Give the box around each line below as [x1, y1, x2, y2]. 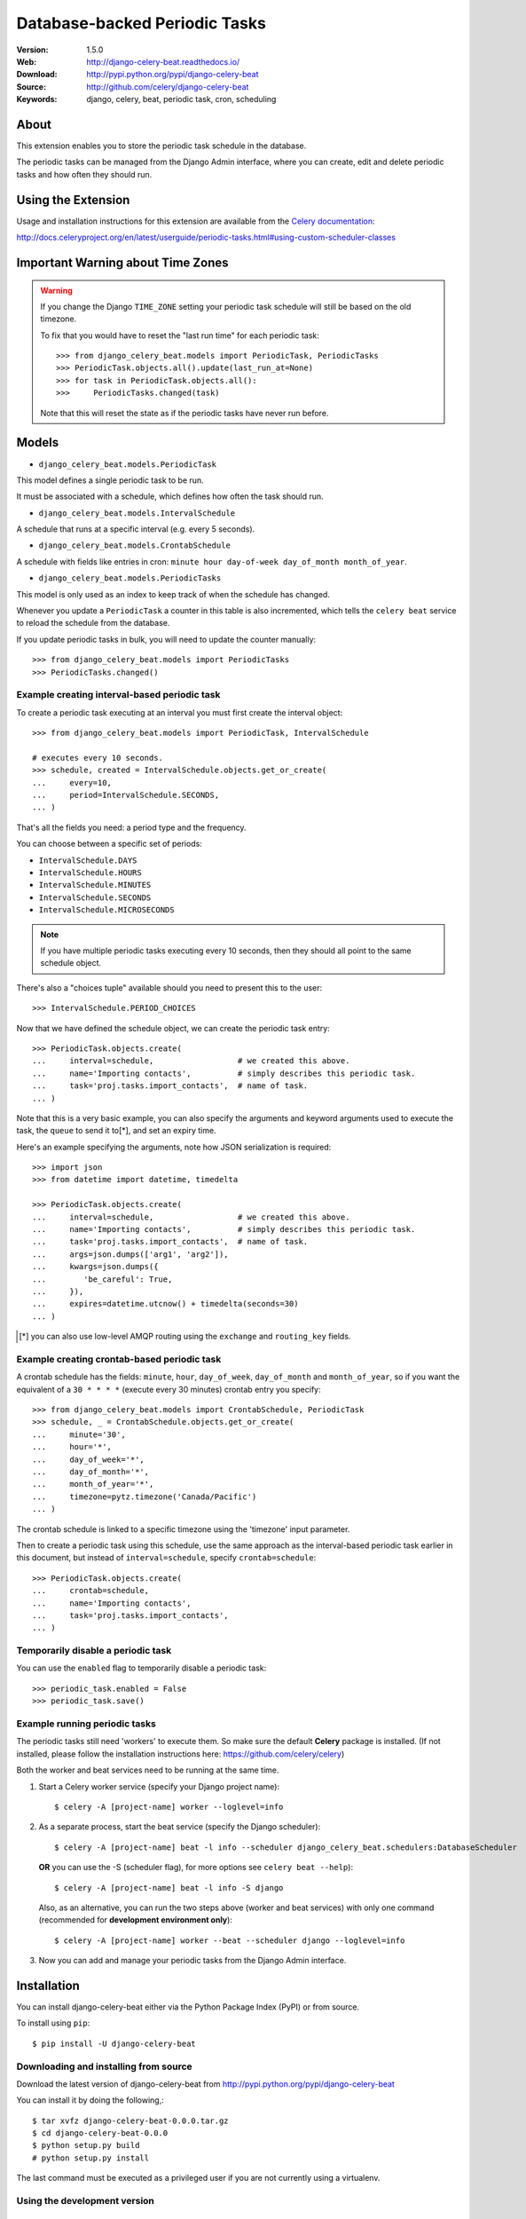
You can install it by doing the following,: [16, 2095, 164, 2105]
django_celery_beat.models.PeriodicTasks [38, 573, 222, 583]
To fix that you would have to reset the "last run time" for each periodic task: [40, 329, 319, 341]
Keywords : [16, 94, 58, 105]
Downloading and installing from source [16, 2060, 192, 2073]
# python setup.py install [32, 2152, 150, 2163]
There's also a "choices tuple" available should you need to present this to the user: [16, 982, 323, 993]
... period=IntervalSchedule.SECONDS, [32, 790, 220, 801]
